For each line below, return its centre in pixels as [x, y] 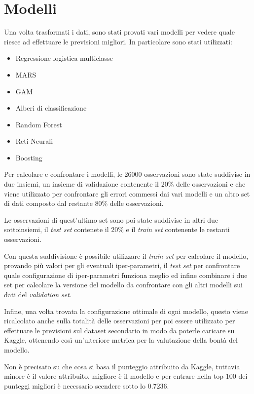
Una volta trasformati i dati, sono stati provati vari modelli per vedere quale [119, 32]
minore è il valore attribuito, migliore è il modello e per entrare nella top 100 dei [126, 376]
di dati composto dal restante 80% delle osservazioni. [84, 203]
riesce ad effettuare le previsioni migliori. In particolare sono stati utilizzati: [118, 41]
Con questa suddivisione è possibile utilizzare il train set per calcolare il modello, [126, 256]
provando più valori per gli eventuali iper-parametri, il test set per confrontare [122, 265]
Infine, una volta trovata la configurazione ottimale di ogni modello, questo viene [126, 311]
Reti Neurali [34, 141]
